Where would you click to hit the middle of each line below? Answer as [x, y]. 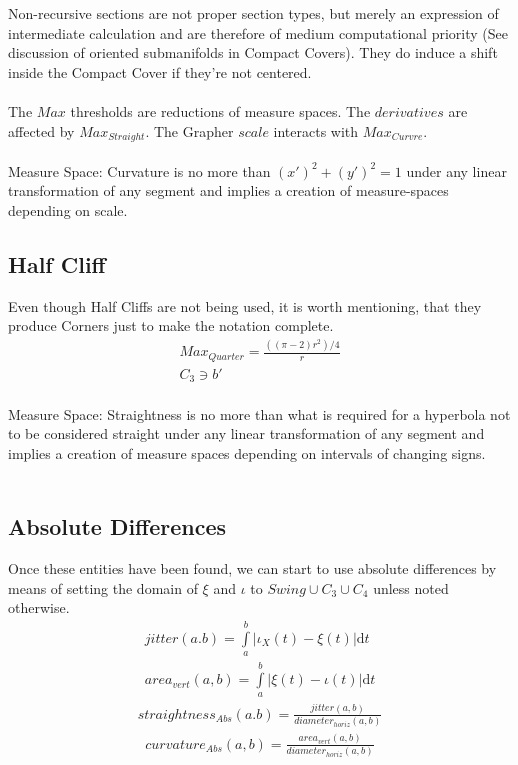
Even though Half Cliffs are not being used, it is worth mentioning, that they [245, 305]
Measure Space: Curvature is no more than [139, 170]
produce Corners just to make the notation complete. [171, 325]
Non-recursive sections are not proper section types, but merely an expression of [253, 13]
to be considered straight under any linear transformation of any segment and [246, 433]
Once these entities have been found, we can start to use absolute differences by [252, 568]
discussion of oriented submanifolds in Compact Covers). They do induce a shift [253, 52]
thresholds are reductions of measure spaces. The [220, 110]
